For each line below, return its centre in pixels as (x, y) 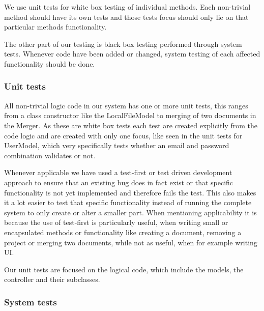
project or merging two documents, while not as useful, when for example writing (131, 242)
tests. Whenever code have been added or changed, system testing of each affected (132, 54)
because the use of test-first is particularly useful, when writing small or (116, 222)
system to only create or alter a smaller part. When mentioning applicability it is (130, 212)
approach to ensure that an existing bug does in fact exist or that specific (119, 182)
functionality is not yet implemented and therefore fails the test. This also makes (130, 192)
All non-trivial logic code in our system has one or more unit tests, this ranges (126, 105)
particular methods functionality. (55, 27)
